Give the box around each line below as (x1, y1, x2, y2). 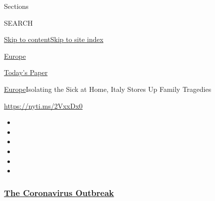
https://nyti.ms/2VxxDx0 (4, 100, 83, 111)
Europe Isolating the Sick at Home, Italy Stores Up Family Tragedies (4, 83, 212, 94)
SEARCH (4, 17, 33, 28)
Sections (4, 1, 29, 11)
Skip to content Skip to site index (4, 34, 104, 44)
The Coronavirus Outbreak (4, 186, 114, 199)
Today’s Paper (4, 67, 48, 78)
